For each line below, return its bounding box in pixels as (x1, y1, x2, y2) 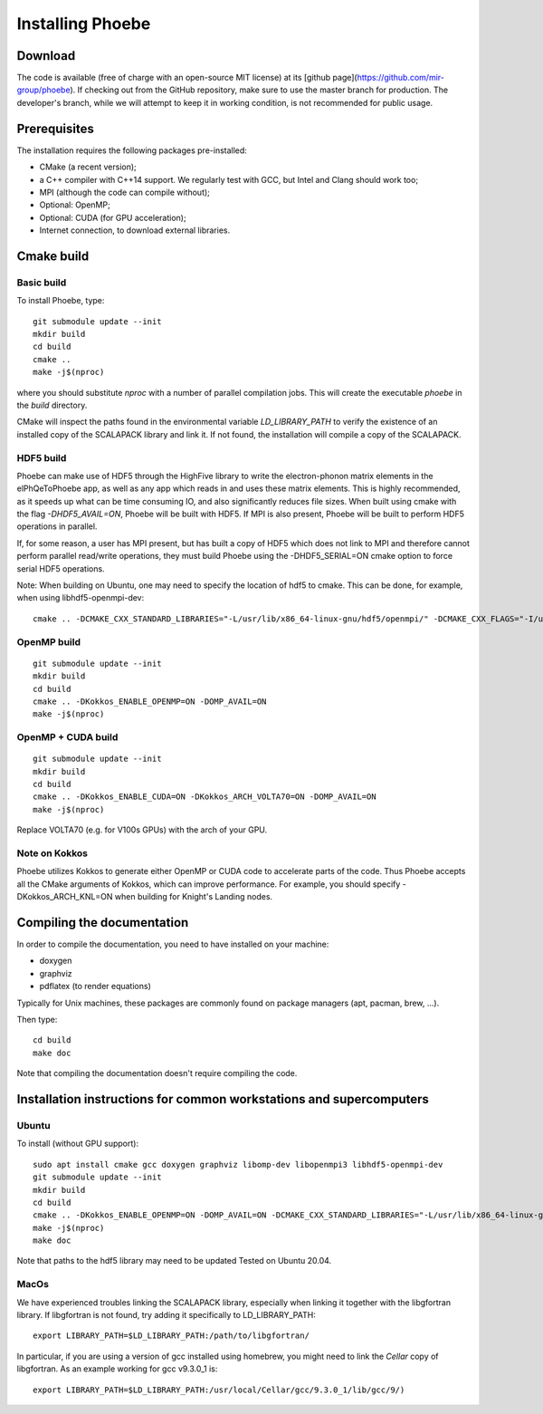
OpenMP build (16, 635, 81, 648)
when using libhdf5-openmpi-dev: (16, 592, 145, 603)
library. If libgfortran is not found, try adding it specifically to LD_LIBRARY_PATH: (16, 1310, 316, 1320)
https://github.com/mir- (357, 72, 445, 83)
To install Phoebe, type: (16, 295, 105, 306)
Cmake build (16, 248, 90, 264)
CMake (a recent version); (39, 161, 138, 172)
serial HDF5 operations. (16, 563, 105, 574)
